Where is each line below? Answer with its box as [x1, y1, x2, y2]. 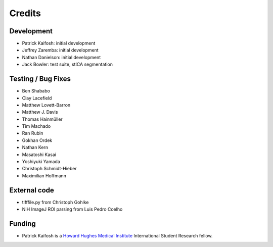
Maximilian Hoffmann [22, 172, 67, 179]
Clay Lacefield [22, 95, 52, 101]
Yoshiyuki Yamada [22, 159, 60, 165]
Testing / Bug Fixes [9, 75, 71, 83]
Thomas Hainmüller [22, 116, 63, 122]
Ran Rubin [22, 130, 43, 136]
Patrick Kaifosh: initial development [22, 40, 96, 46]
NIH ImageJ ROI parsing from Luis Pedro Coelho [22, 206, 123, 212]
